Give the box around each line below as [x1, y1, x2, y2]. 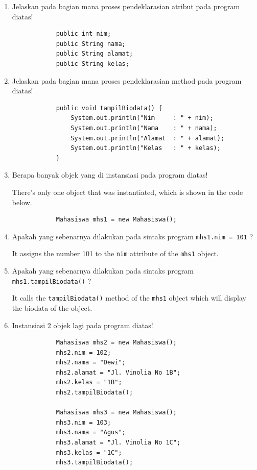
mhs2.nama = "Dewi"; [56, 359, 126, 366]
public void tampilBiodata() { [56, 104, 162, 112]
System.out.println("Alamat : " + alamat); [71, 134, 225, 142]
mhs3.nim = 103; [56, 418, 111, 426]
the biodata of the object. [12, 302, 92, 313]
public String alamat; [56, 50, 133, 58]
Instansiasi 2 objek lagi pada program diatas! [12, 319, 153, 330]
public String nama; [56, 40, 126, 47]
